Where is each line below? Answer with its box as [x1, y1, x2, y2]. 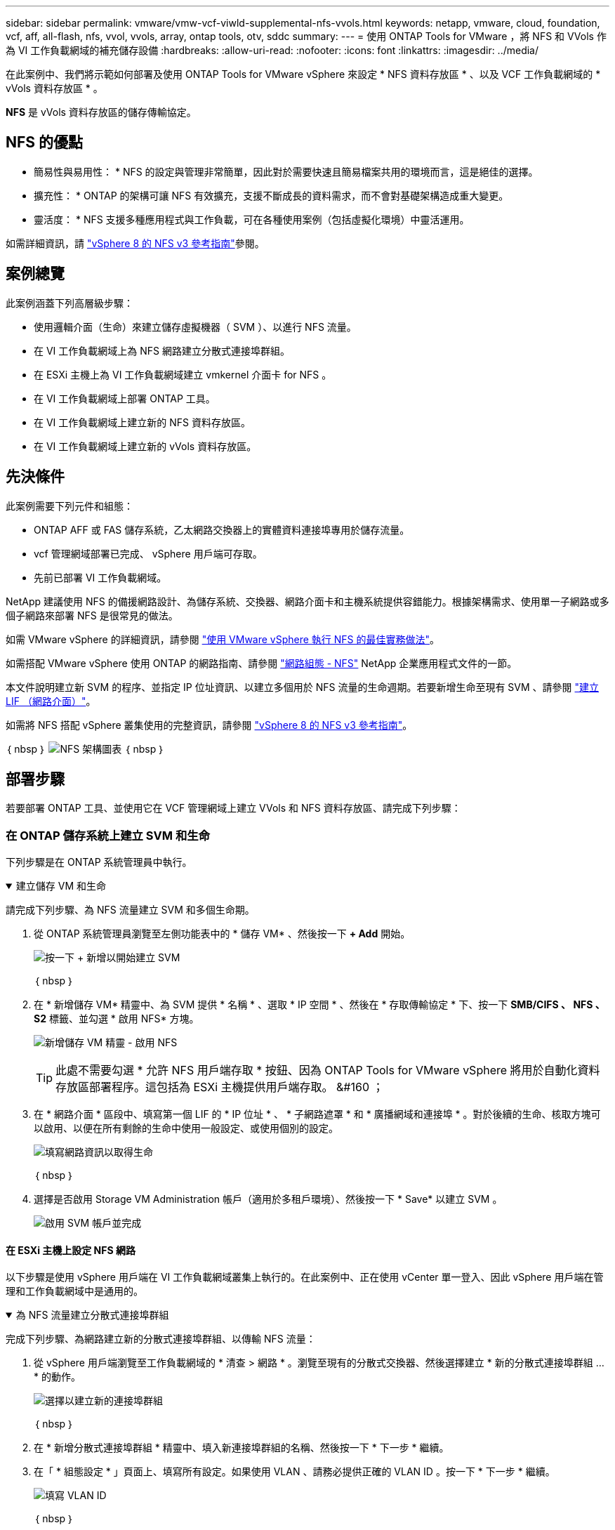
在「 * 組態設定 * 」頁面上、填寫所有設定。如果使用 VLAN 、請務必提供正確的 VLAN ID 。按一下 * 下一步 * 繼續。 [34, 1465, 555, 1478]
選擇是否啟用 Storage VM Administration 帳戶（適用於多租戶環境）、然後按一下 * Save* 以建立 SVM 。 [34, 1193, 503, 1206]
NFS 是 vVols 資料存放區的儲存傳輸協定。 [6, 106, 197, 118]
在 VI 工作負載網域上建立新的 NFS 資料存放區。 [34, 416, 251, 428]
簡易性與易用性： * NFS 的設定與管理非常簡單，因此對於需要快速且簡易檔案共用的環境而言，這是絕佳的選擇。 [34, 165, 538, 178]
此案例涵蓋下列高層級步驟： [6, 296, 133, 309]
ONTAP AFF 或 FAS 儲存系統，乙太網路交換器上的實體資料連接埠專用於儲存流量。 [34, 523, 410, 536]
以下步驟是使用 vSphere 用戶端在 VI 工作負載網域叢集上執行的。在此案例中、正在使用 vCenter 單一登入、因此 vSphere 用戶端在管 [6, 1271, 604, 1284]
